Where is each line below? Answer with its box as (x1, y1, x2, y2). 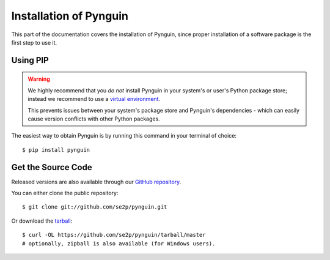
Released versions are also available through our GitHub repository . (11, 178, 182, 185)
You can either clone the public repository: (11, 189, 119, 196)
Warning (28, 75, 50, 83)
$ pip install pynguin (22, 146, 90, 153)
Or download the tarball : (11, 217, 73, 225)
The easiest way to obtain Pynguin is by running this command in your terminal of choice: (11, 132, 237, 139)
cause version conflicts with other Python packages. (28, 115, 160, 122)
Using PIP (11, 55, 49, 65)
